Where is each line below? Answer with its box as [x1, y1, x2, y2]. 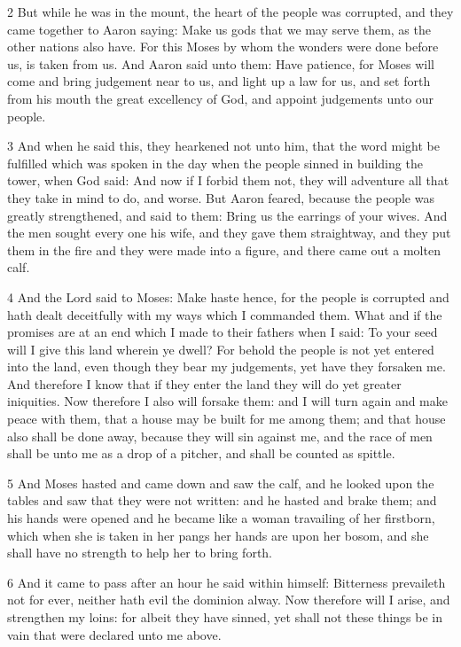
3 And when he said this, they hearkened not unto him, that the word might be [7, 136, 440, 155]
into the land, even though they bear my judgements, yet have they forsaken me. [7, 357, 446, 376]
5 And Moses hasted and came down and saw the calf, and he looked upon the [7, 473, 434, 492]
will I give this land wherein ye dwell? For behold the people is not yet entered [7, 339, 434, 358]
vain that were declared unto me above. [7, 625, 222, 643]
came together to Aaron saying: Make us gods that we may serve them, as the [7, 19, 431, 38]
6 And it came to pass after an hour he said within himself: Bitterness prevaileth [7, 573, 446, 591]
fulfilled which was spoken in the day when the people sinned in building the [7, 153, 423, 172]
